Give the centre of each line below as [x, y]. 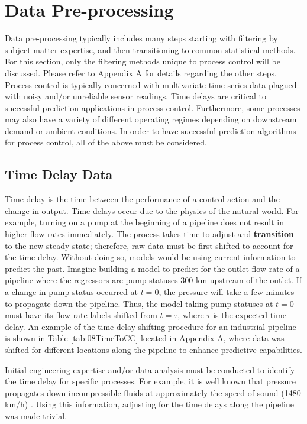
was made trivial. [36, 415]
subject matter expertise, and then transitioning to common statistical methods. [150, 49]
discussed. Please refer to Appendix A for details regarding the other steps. [141, 72]
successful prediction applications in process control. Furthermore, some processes [153, 107]
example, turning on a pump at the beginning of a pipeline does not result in [145, 222]
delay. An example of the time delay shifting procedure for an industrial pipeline [151, 326]
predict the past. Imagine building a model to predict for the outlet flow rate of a [152, 268]
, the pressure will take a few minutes [227, 292]
